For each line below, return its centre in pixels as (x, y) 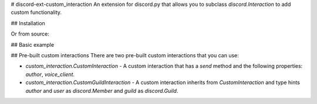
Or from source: (30, 34)
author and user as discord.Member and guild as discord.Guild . (102, 91)
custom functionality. (36, 12)
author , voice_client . (50, 74)
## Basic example (33, 44)
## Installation (28, 23)
